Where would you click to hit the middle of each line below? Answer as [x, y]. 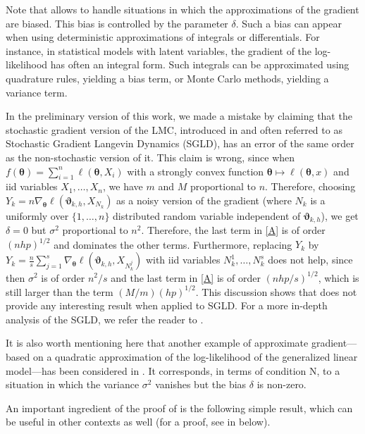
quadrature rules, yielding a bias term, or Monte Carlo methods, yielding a [167, 78]
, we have [123, 186]
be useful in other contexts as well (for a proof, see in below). [138, 422]
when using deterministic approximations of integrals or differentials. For [163, 37]
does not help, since [310, 260]
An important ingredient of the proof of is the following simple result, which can [179, 408]
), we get [340, 215]
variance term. [37, 92]
